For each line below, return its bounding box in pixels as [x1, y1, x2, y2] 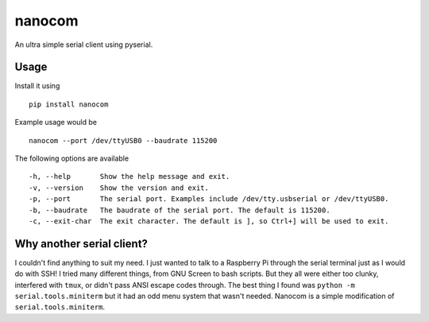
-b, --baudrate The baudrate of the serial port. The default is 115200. [29, 205, 330, 215]
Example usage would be [14, 118, 97, 127]
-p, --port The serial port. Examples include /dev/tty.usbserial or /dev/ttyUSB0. [29, 195, 389, 204]
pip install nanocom [29, 99, 109, 109]
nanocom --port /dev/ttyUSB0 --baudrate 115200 [29, 136, 218, 145]
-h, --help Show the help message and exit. [29, 172, 230, 181]
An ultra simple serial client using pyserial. [14, 40, 153, 49]
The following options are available [14, 153, 129, 163]
